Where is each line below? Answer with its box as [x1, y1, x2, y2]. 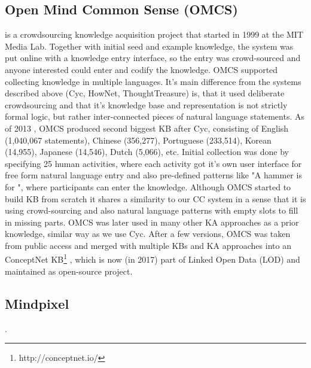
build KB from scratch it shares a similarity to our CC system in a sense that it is [5, 192, 306, 205]
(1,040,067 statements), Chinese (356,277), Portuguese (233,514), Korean [5, 133, 272, 146]
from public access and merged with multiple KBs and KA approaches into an [5, 239, 291, 251]
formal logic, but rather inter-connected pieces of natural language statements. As [5, 110, 304, 123]
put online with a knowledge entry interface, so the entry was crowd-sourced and [5, 51, 301, 64]
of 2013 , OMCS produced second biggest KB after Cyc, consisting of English [5, 121, 289, 134]
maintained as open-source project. [5, 264, 133, 277]
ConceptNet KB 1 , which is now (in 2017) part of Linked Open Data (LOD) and [5, 251, 300, 266]
